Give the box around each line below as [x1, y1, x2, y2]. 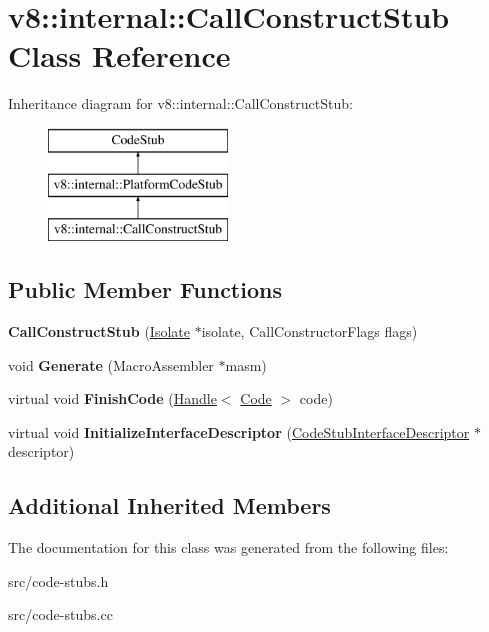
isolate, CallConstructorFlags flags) [201, 321, 418, 342]
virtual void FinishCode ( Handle [8, 388, 217, 409]
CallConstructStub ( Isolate [8, 321, 190, 342]
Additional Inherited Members [8, 490, 331, 521]
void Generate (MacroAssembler [8, 354, 214, 375]
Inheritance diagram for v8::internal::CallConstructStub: [8, 93, 353, 114]
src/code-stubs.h [8, 570, 109, 591]
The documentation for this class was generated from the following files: [8, 537, 449, 558]
